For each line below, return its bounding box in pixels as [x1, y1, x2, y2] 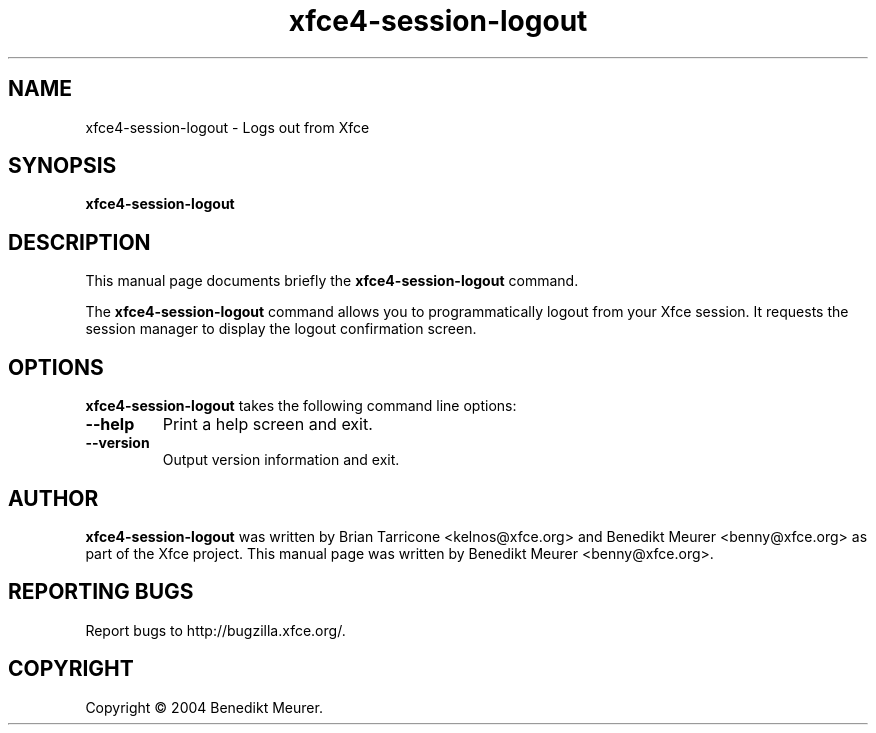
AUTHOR [8, 485, 99, 511]
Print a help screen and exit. [162, 414, 373, 435]
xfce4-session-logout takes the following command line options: [85, 397, 517, 415]
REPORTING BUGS [8, 579, 194, 605]
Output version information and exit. [162, 451, 400, 469]
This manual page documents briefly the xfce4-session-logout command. [85, 272, 579, 290]
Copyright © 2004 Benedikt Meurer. [85, 698, 323, 716]
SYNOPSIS [8, 153, 117, 179]
